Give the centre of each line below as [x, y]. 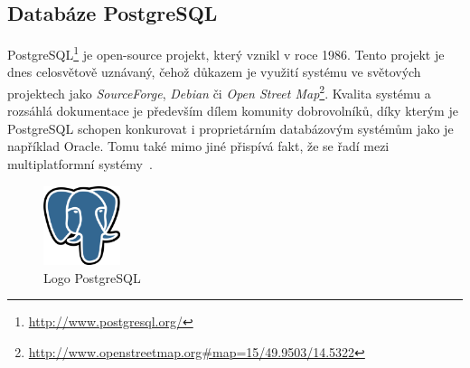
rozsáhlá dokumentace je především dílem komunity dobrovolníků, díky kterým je [233, 111]
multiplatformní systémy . [80, 164]
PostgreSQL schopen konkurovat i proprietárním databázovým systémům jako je [230, 128]
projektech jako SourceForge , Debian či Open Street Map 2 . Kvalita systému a [219, 92]
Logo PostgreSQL [92, 277]
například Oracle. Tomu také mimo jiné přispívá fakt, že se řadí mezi [198, 146]
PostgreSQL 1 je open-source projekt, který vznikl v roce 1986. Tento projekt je [226, 53]
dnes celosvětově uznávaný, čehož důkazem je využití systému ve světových [214, 72]
